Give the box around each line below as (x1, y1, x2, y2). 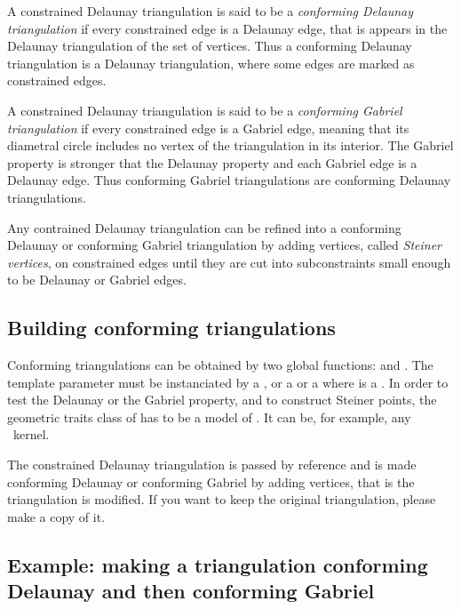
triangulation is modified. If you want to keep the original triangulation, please (7, 490, 436, 509)
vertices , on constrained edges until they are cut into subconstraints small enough (7, 252, 451, 271)
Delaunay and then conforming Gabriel (7, 577, 375, 605)
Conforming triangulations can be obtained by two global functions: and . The (7, 356, 433, 374)
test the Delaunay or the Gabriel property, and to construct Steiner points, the (7, 390, 437, 409)
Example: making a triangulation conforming (7, 550, 428, 578)
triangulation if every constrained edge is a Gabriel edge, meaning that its (7, 118, 409, 137)
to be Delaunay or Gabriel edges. (7, 270, 187, 289)
